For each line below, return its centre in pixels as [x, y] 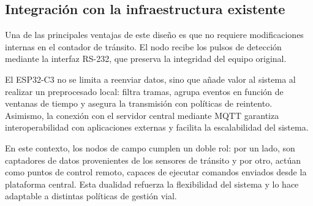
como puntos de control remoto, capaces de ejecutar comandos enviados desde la [156, 172]
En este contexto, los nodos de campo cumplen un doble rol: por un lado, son [150, 147]
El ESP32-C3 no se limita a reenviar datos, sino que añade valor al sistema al [150, 79]
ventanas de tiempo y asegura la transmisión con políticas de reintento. [139, 103]
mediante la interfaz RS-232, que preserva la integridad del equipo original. [146, 59]
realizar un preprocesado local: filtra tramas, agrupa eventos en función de [144, 91]
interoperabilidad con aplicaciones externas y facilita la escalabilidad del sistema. [157, 127]
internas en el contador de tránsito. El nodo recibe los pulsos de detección [143, 46]
